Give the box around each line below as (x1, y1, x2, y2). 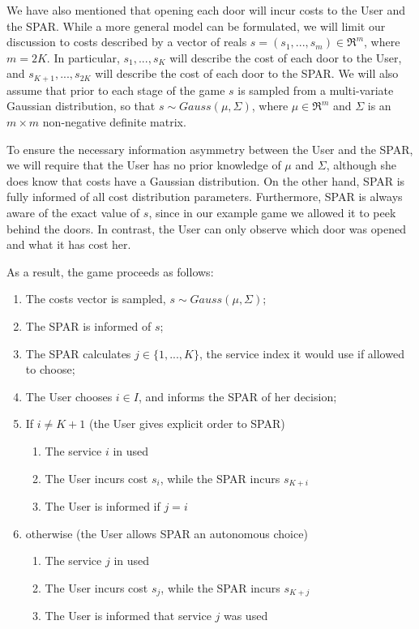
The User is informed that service (45, 607, 212, 624)
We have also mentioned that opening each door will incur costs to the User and (6, 2, 405, 18)
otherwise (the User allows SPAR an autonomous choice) (25, 524, 308, 541)
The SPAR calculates (25, 344, 131, 362)
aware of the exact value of (6, 203, 140, 220)
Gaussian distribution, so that (6, 97, 156, 114)
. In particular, (46, 49, 120, 66)
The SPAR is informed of (25, 317, 152, 334)
